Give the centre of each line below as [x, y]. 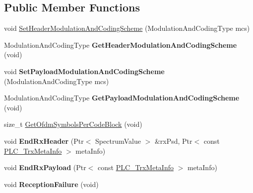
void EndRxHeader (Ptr [44, 141]
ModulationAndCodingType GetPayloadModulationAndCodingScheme [122, 98]
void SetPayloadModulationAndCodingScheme [84, 71]
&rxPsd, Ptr [173, 141]
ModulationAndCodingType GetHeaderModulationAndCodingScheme [121, 45]
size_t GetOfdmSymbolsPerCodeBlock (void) [73, 124]
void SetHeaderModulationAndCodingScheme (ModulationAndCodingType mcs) [127, 28]
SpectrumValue [118, 141]
